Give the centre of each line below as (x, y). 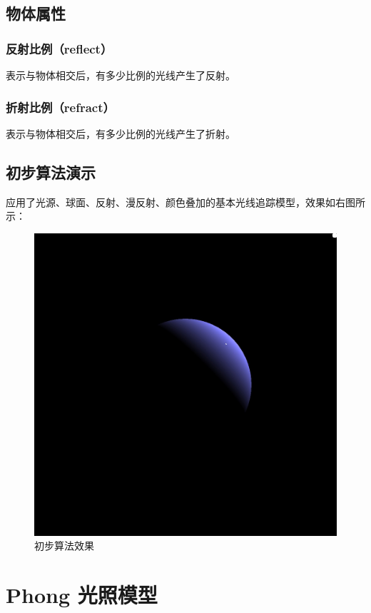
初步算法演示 (51, 172)
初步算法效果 (64, 546)
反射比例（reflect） (59, 48)
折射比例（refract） (60, 107)
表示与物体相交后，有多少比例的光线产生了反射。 (121, 75)
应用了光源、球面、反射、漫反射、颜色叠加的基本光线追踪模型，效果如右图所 (185, 202)
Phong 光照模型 (82, 595)
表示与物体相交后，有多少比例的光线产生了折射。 (121, 133)
